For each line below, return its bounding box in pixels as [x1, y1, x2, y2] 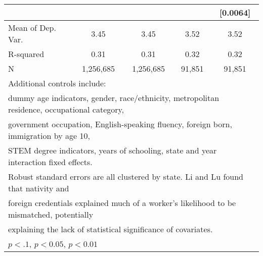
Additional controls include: [8, 77, 106, 89]
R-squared [8, 48, 45, 60]
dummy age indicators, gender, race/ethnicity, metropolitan [8, 92, 220, 104]
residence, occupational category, [8, 104, 124, 115]
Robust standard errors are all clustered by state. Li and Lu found [8, 171, 243, 182]
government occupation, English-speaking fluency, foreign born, [8, 118, 232, 130]
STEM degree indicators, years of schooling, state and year [8, 144, 217, 156]
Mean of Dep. [8, 22, 56, 33]
